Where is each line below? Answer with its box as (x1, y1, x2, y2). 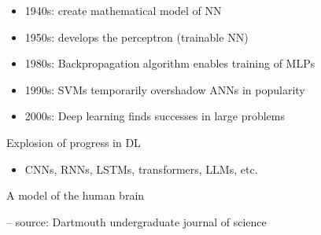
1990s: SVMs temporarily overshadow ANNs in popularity (24, 81, 305, 97)
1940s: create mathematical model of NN (24, 2, 222, 18)
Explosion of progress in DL (6, 134, 141, 150)
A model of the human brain (6, 187, 145, 204)
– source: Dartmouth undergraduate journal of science (6, 213, 267, 229)
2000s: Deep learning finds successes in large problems (24, 108, 285, 124)
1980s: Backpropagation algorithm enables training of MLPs (24, 55, 315, 72)
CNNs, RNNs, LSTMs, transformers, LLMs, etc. (24, 160, 258, 177)
